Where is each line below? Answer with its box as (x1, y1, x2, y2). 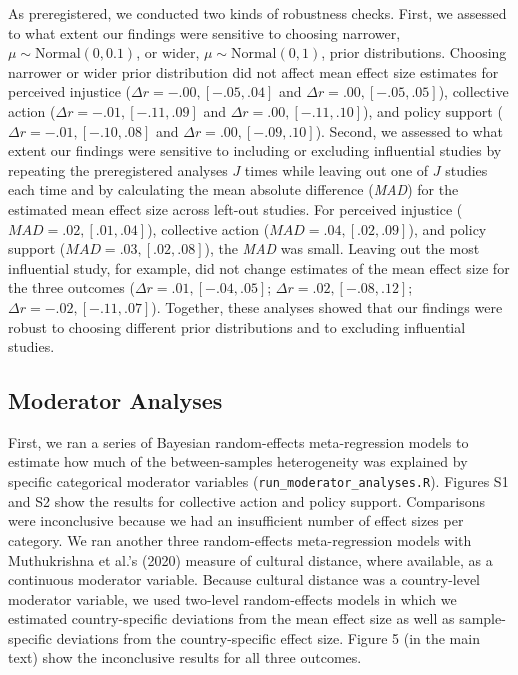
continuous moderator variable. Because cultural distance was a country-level (8, 569, 481, 590)
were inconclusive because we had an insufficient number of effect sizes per (8, 510, 464, 531)
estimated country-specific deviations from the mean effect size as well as (8, 608, 455, 629)
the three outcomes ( (8, 277, 135, 298)
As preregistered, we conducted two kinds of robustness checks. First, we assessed (8, 3, 507, 23)
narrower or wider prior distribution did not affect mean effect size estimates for (8, 61, 499, 82)
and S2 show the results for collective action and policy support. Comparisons (8, 490, 486, 511)
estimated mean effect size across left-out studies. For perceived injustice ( (8, 198, 463, 219)
